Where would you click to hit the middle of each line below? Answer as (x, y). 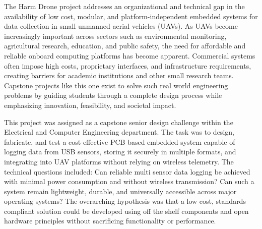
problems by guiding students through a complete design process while (113, 95)
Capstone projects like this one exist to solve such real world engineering (116, 85)
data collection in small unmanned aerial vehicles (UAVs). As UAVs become (121, 26)
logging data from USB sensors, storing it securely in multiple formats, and (120, 152)
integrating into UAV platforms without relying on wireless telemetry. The (119, 161)
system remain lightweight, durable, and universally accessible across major (120, 191)
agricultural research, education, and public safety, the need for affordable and (125, 46)
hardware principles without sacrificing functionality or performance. (110, 221)
